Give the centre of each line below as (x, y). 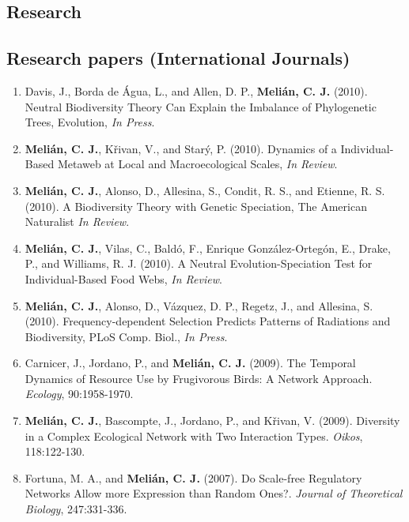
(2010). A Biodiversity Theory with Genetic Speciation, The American (196, 206)
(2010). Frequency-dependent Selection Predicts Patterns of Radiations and (208, 321)
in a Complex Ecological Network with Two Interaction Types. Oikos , (194, 436)
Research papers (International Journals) (178, 58)
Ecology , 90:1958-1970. (79, 394)
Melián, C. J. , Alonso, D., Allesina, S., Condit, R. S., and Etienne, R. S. (205, 190)
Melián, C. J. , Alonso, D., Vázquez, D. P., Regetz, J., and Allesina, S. (199, 305)
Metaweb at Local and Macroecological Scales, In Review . (197, 164)
